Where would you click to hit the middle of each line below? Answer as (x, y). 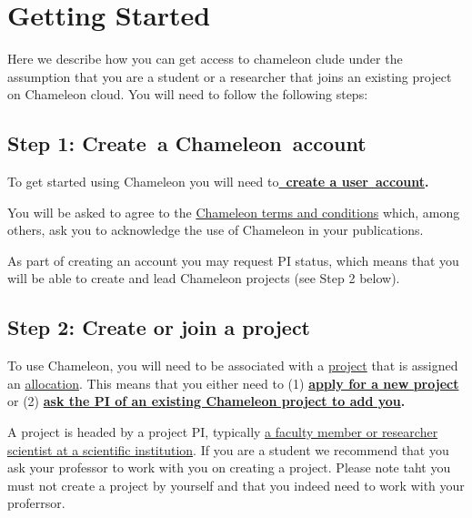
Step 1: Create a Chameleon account (187, 143)
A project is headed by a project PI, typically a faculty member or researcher (223, 432)
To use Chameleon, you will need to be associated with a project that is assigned (233, 366)
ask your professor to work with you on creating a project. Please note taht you (229, 467)
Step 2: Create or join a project (159, 327)
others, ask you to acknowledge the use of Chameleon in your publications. (216, 230)
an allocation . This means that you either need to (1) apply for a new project (233, 383)
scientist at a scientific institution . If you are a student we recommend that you (228, 449)
